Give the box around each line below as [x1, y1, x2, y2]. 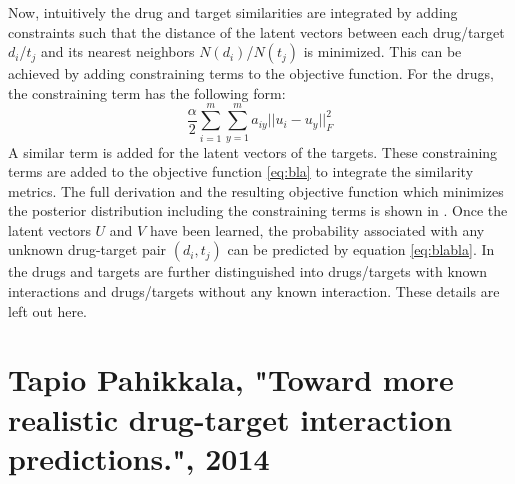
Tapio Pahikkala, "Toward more [8, 359, 454, 400]
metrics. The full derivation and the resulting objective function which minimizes [8, 180, 504, 201]
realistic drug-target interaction [8, 398, 453, 439]
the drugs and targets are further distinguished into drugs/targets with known [8, 261, 488, 282]
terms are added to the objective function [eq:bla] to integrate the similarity [8, 161, 474, 182]
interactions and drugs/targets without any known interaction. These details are [8, 281, 500, 302]
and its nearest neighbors [41, 41, 195, 62]
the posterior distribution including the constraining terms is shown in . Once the [8, 200, 508, 221]
